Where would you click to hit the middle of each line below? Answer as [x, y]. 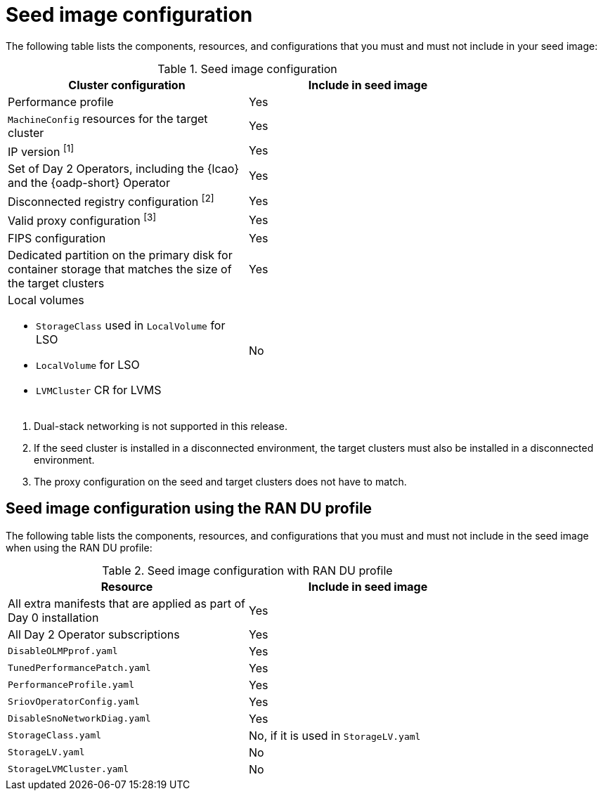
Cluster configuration [127, 85]
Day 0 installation [53, 617]
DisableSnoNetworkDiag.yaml [79, 719]
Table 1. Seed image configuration [247, 68]
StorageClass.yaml [55, 736]
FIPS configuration [57, 238]
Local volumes [46, 300]
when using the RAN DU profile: [79, 547]
